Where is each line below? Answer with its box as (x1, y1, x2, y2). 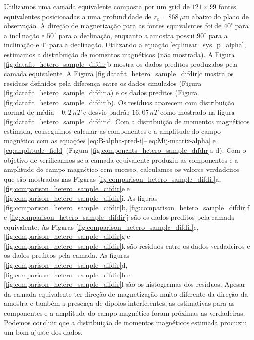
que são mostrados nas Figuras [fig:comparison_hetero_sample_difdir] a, (4, 173, 221, 184)
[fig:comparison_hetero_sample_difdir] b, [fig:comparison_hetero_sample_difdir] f (4, 202, 249, 212)
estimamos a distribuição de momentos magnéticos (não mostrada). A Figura (4, 49, 235, 59)
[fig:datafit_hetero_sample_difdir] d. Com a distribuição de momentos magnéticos (4, 116, 250, 127)
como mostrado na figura (160, 106, 235, 117)
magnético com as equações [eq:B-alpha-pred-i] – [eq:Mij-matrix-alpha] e (4, 135, 216, 146)
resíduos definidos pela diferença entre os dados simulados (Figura (4, 78, 202, 88)
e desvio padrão (83, 106, 130, 117)
